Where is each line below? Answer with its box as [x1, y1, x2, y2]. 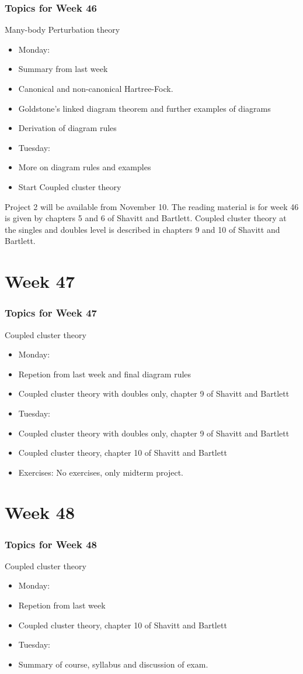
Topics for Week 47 [5, 305, 97, 320]
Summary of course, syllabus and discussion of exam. [18, 658, 208, 670]
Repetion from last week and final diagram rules [18, 367, 191, 380]
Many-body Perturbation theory [5, 23, 120, 36]
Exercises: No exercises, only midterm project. [18, 466, 183, 478]
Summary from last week [18, 63, 108, 75]
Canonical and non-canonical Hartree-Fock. [18, 82, 173, 94]
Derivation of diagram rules [18, 122, 117, 134]
